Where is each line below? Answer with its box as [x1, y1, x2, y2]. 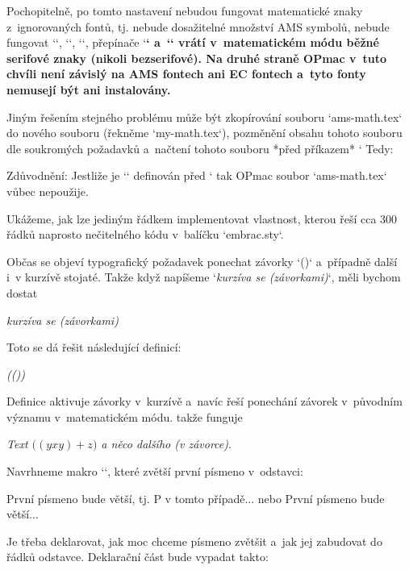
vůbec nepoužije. [6, 182, 89, 199]
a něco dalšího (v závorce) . [101, 435, 232, 452]
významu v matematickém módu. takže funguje [6, 408, 243, 425]
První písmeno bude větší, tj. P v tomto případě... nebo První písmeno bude [6, 489, 385, 506]
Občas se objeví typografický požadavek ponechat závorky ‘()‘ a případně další [6, 252, 398, 269]
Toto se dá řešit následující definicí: [6, 339, 182, 356]
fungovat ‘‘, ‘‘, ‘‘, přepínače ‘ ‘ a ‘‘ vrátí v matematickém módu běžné [6, 34, 379, 51]
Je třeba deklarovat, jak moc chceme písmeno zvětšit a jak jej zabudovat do [6, 532, 382, 549]
